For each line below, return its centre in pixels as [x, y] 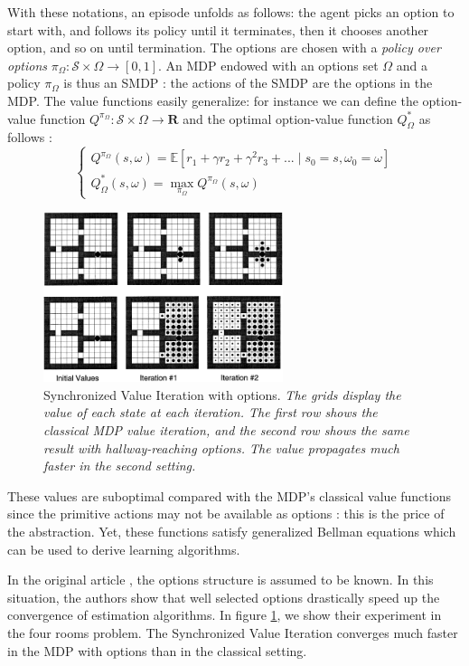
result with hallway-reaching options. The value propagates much [221, 447]
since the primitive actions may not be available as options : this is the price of [226, 514]
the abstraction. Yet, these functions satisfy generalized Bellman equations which [232, 531]
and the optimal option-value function [288, 118]
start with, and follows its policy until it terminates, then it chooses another [218, 29]
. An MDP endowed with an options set [268, 65]
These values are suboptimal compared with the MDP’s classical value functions [229, 495]
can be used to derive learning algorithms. [124, 549]
